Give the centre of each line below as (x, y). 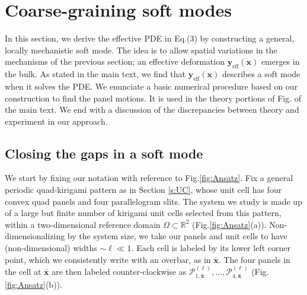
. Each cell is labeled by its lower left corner (211, 248)
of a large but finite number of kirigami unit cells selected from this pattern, (143, 213)
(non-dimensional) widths (51, 248)
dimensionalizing (35, 236)
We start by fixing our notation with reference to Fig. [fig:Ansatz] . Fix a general (149, 178)
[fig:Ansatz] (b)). (33, 285)
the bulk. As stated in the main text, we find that (95, 74)
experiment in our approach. (56, 121)
